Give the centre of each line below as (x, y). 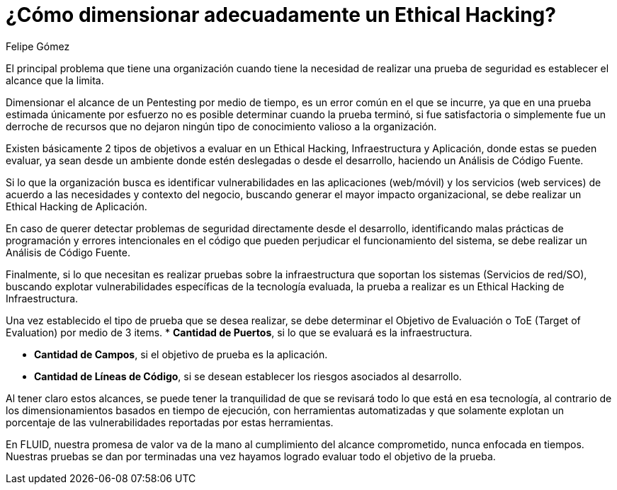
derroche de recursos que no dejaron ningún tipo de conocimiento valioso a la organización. (221, 126)
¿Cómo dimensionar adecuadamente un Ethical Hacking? (281, 15)
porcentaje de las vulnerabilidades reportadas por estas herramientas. (170, 422)
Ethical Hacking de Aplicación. (77, 206)
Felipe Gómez (38, 46)
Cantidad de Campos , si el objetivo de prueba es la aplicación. (181, 354)
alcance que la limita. (55, 80)
